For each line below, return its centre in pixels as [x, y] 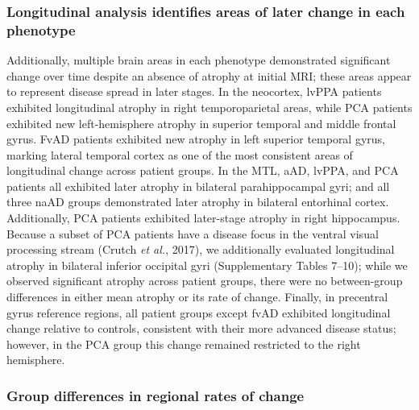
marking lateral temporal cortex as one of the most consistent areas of [180, 154]
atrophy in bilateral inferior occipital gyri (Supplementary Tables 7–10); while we [207, 265]
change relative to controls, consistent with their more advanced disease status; [201, 328]
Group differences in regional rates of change [156, 395]
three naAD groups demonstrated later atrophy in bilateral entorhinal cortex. [198, 202]
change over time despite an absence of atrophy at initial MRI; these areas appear [209, 75]
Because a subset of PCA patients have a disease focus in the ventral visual [193, 233]
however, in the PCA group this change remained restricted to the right [184, 344]
